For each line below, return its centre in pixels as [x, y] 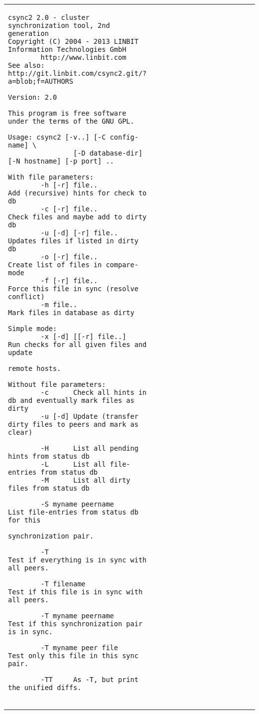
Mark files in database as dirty [71, 313]
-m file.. [59, 305]
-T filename [63, 584]
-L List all [73, 464]
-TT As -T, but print [89, 680]
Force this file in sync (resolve [73, 289]
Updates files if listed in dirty [73, 241]
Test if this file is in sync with [75, 592]
